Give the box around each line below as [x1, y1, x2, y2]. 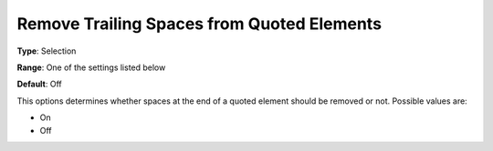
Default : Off [16, 78, 63, 90]
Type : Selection [16, 45, 77, 56]
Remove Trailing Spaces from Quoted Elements [16, 14, 383, 34]
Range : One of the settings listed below [16, 62, 166, 73]
